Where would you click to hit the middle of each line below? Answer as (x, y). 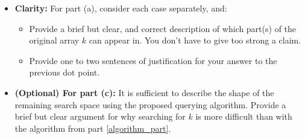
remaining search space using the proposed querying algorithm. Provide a (150, 104)
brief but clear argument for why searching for (100, 116)
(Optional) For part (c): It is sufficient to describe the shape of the (144, 92)
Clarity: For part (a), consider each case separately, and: (121, 8)
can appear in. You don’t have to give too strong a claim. (195, 40)
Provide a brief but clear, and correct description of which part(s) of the (163, 28)
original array (54, 40)
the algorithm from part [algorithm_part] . (93, 128)
